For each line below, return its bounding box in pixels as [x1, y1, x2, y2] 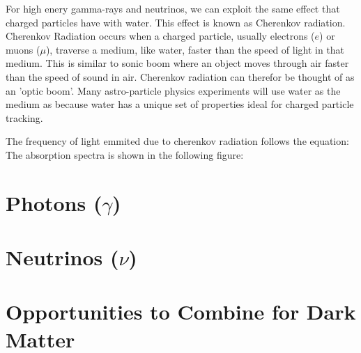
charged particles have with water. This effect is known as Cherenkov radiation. [6, 15, 346, 29]
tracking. [6, 110, 43, 125]
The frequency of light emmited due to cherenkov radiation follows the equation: [6, 134, 349, 148]
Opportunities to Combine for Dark [6, 297, 356, 326]
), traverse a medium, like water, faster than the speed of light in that [45, 42, 345, 56]
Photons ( [6, 188, 102, 217]
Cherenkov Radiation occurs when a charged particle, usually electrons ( [6, 29, 315, 43]
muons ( [6, 42, 40, 56]
